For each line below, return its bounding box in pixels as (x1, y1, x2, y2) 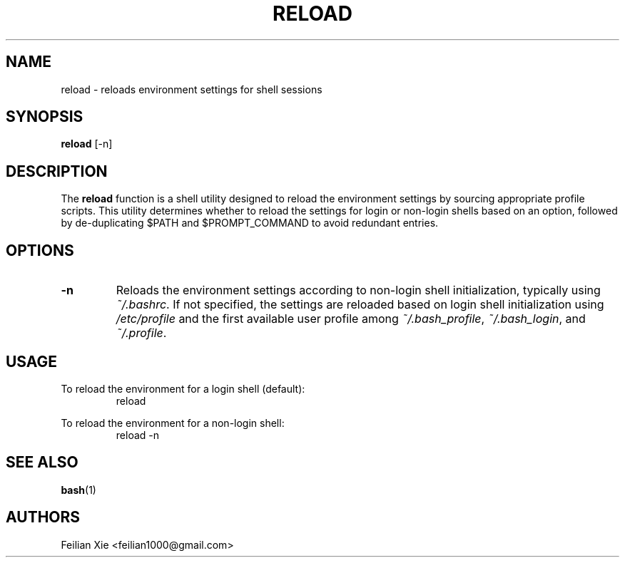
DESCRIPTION (6, 162, 108, 180)
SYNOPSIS (6, 108, 83, 126)
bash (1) (61, 483, 96, 496)
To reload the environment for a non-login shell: (61, 416, 285, 429)
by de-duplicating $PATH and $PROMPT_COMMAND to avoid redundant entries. (61, 217, 439, 229)
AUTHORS (6, 508, 81, 527)
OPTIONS (6, 241, 74, 259)
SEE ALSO (6, 453, 78, 472)
